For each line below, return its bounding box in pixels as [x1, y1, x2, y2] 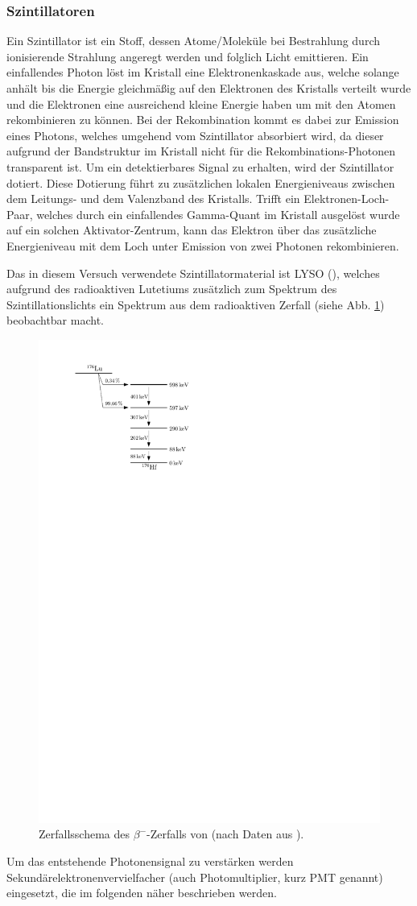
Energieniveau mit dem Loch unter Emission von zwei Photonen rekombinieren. [6, 237, 399, 254]
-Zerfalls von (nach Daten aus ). [147, 825, 304, 842]
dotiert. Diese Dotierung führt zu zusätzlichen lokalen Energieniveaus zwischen [6, 174, 395, 191]
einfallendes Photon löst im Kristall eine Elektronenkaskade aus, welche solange [6, 64, 399, 81]
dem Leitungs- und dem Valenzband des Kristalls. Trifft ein [6, 190, 300, 207]
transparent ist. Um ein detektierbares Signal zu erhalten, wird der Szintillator [6, 158, 394, 175]
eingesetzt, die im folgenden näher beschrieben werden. [6, 884, 277, 901]
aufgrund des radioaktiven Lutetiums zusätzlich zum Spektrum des [6, 280, 337, 297]
